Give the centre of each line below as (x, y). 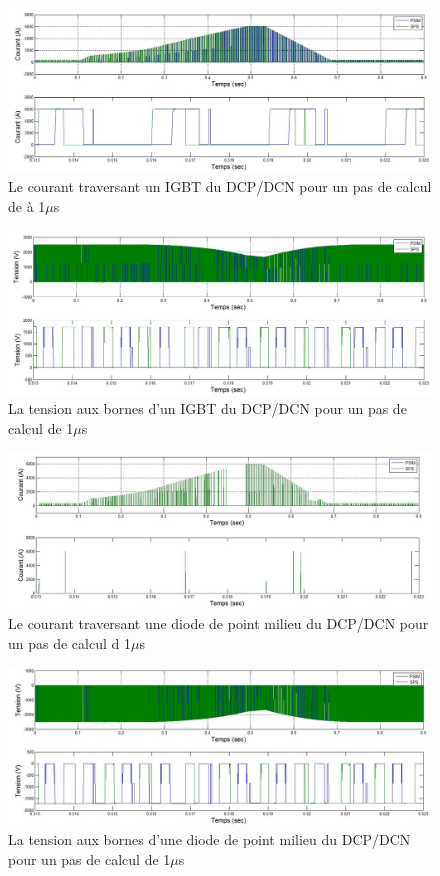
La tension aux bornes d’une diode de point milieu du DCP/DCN (209, 839)
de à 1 (27, 205)
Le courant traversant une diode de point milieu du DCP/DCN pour (218, 623)
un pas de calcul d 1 (69, 642)
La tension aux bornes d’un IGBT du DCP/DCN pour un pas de (207, 408)
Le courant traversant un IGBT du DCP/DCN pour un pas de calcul (220, 185)
